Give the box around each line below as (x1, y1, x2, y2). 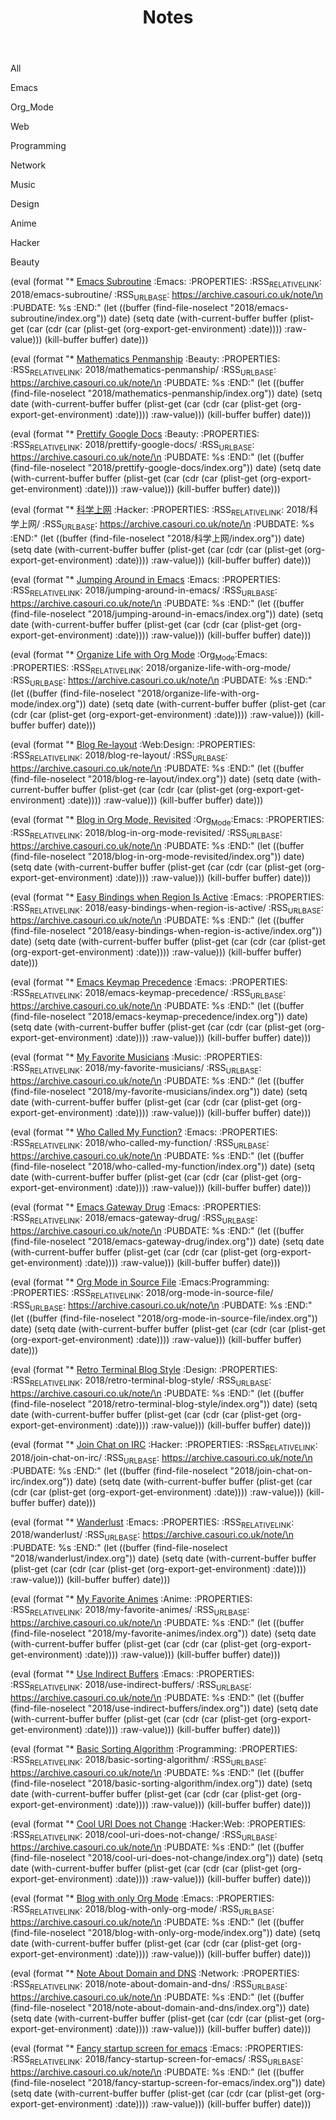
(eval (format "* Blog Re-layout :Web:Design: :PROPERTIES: (10, 739, 256, 751)
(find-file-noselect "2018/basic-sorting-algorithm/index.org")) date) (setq (10, 1777, 313, 1789)
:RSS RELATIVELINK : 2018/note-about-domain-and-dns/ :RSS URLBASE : (10, 1978, 288, 1992)
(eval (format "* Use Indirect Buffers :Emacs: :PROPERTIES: (10, 1667, 255, 1680)
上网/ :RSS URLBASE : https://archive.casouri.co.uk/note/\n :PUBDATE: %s (18, 518, 315, 532)
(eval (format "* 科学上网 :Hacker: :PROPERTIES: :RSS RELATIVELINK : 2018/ (10, 504, 310, 518)
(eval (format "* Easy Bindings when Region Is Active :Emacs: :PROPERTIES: (10, 891, 325, 903)
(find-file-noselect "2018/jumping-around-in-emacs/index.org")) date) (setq (10, 607, 324, 620)
